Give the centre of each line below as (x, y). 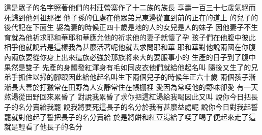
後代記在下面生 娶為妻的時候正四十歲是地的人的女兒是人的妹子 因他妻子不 (128, 27)
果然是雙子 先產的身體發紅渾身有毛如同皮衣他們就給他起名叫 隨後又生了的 (128, 67)
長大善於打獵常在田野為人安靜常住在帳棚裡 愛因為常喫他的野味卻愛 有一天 (135, 87)
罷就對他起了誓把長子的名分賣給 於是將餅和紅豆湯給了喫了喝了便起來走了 (126, 116)
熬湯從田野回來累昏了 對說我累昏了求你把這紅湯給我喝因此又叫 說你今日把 (128, 97)
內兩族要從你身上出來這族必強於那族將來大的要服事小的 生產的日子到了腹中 (130, 57)
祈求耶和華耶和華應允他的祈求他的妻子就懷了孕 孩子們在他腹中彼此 (144, 37)
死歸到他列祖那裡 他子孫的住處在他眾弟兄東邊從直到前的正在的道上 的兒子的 (131, 17)
